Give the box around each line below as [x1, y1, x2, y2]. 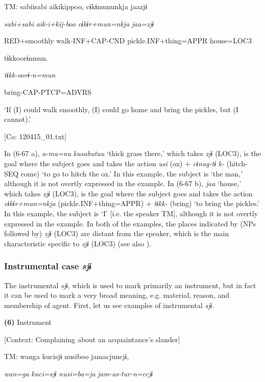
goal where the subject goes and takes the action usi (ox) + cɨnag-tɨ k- [4, 158, 225, 168]
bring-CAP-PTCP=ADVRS [4, 86, 91, 97]
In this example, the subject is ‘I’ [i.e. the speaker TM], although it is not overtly [4, 208, 258, 218]
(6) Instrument [4, 317, 52, 327]
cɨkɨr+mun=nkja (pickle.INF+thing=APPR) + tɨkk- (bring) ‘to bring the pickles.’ [4, 198, 260, 209]
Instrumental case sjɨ [4, 260, 91, 272]
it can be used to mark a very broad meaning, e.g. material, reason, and [4, 290, 229, 300]
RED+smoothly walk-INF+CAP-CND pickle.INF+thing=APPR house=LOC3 [4, 35, 252, 46]
